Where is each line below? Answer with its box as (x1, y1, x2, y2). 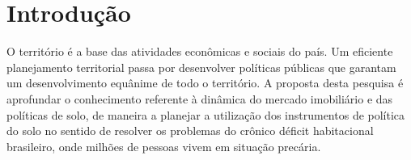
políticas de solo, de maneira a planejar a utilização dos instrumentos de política (6, 106, 405, 123)
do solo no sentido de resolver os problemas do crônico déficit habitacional (6, 122, 374, 139)
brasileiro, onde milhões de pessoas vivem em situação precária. (6, 137, 321, 154)
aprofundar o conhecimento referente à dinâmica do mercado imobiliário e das (6, 90, 393, 107)
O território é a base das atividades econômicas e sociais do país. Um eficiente (6, 43, 393, 60)
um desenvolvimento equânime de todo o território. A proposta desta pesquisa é (6, 74, 404, 91)
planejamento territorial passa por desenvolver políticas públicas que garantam (6, 58, 396, 75)
